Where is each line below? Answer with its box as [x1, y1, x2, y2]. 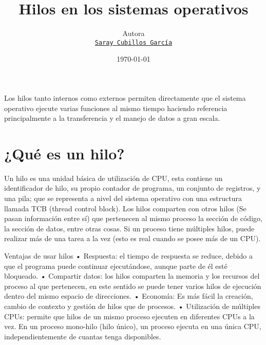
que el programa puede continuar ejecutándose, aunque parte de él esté [4, 260, 227, 271]
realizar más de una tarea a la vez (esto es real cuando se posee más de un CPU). [4, 233, 261, 244]
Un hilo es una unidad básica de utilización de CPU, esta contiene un [4, 172, 223, 183]
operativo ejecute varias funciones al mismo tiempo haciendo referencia [4, 102, 227, 113]
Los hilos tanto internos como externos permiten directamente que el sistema [4, 92, 246, 103]
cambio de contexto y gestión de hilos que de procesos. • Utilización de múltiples [4, 301, 260, 311]
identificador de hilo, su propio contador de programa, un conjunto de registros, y [4, 183, 261, 193]
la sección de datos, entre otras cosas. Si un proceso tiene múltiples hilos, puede [4, 223, 255, 233]
